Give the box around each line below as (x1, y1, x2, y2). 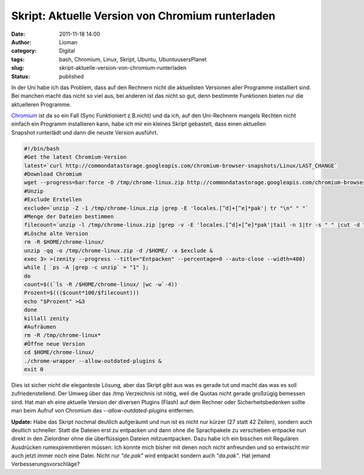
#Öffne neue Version (24, 340, 85, 347)
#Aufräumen (24, 323, 56, 331)
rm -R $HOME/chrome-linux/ (24, 238, 104, 246)
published (59, 73, 84, 80)
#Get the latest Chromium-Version (24, 153, 127, 161)
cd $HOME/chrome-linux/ (24, 349, 95, 356)
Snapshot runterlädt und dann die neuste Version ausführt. (11, 129, 158, 136)
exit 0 (24, 366, 44, 372)
